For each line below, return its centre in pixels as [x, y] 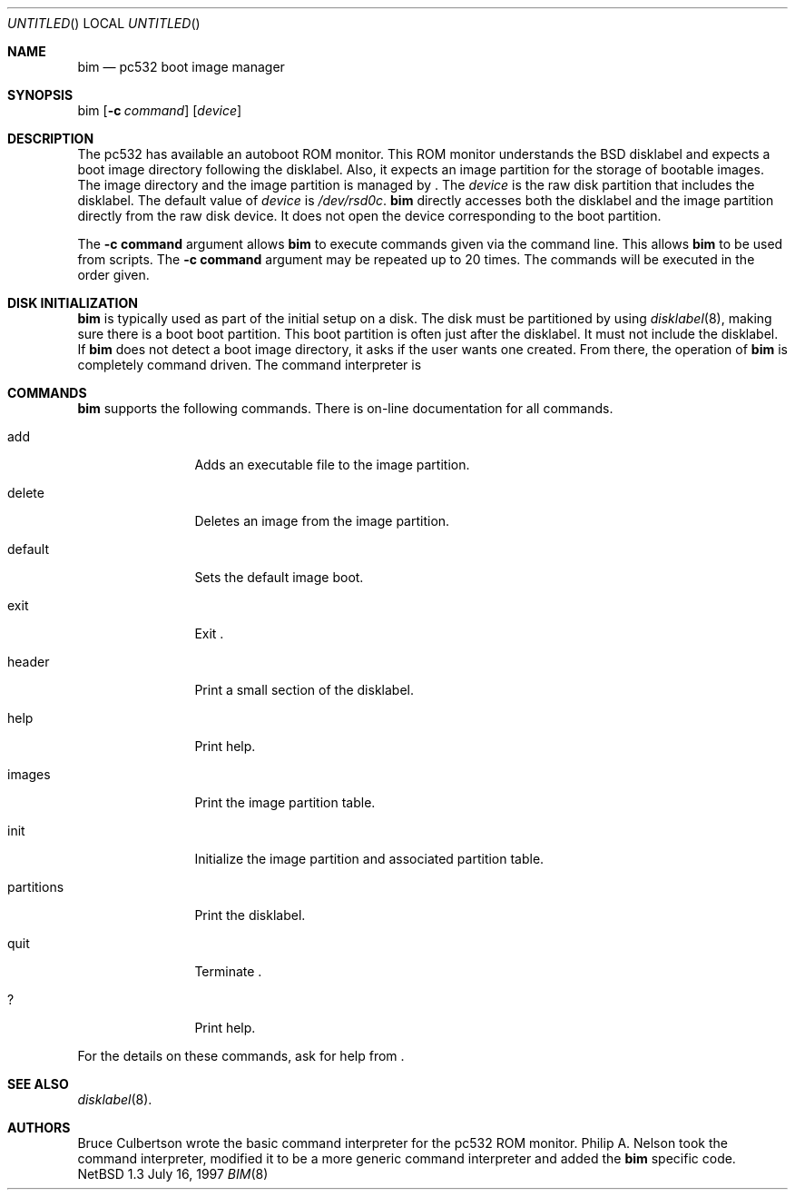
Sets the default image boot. [279, 577]
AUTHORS [39, 1128]
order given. [113, 275]
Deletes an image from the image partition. [322, 521]
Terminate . [228, 971]
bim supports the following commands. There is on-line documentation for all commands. [345, 408]
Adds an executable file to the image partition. [332, 465]
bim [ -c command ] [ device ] [160, 110]
